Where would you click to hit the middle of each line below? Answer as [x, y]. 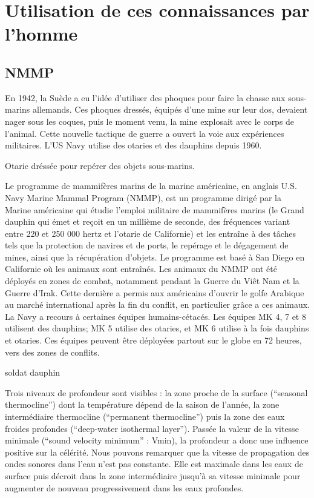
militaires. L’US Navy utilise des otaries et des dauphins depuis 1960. [133, 145]
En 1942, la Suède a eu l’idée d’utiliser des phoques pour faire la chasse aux [145, 97]
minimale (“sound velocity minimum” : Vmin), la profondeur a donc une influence [157, 440]
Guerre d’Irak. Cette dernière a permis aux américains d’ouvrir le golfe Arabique [155, 292]
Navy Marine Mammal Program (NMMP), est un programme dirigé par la [143, 197]
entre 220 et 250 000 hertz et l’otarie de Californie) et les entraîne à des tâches [151, 233]
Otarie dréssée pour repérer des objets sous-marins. [100, 165]
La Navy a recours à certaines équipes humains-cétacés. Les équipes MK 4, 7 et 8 [155, 316]
